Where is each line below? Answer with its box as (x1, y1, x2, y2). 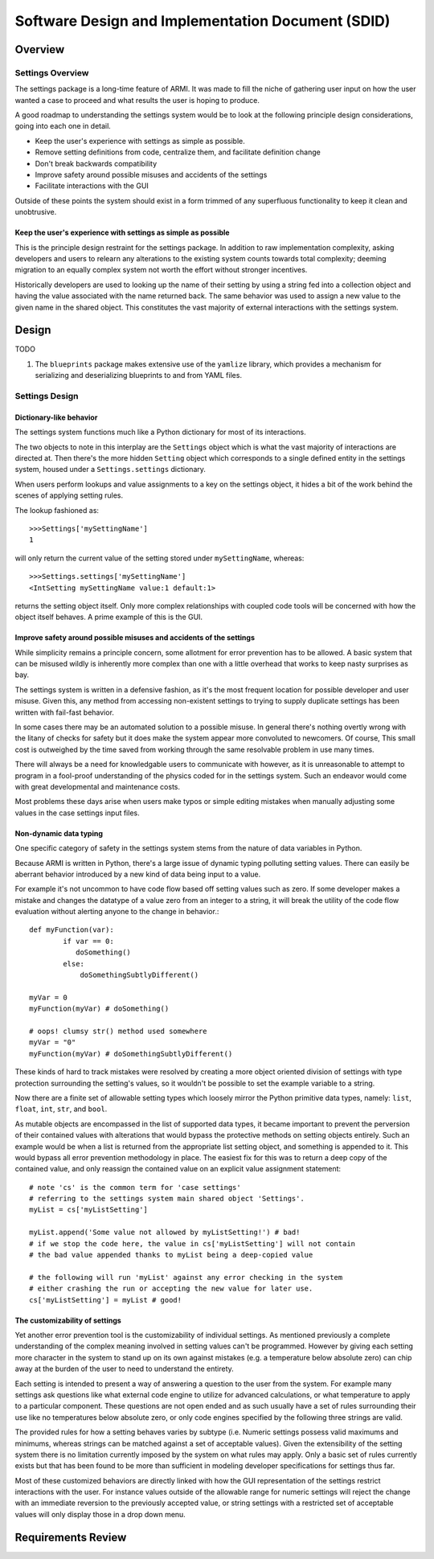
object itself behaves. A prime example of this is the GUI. (14, 612, 203, 622)
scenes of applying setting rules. (14, 490, 124, 500)
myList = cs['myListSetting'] (29, 1205, 149, 1214)
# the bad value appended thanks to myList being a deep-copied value (29, 1250, 313, 1260)
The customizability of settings (14, 1315, 122, 1325)
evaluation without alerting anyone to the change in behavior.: (14, 907, 219, 917)
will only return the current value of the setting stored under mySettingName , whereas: (14, 553, 305, 563)
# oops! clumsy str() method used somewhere (29, 1027, 208, 1036)
